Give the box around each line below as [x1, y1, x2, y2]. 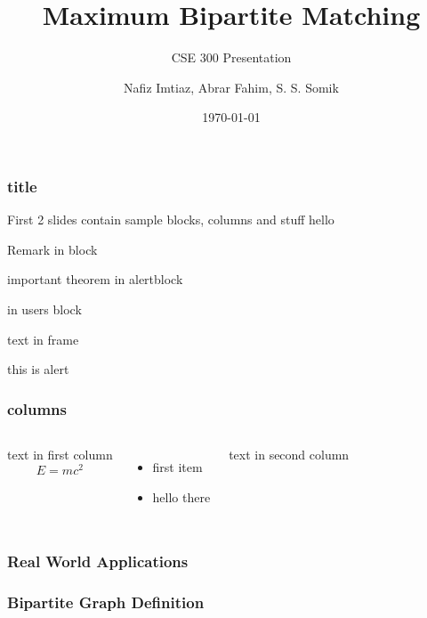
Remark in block [7, 240, 98, 258]
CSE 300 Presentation [171, 48, 292, 67]
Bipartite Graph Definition [7, 590, 205, 613]
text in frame [7, 329, 79, 348]
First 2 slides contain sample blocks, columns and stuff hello [7, 210, 334, 229]
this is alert [7, 360, 69, 378]
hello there [152, 487, 211, 506]
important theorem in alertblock [7, 270, 183, 289]
